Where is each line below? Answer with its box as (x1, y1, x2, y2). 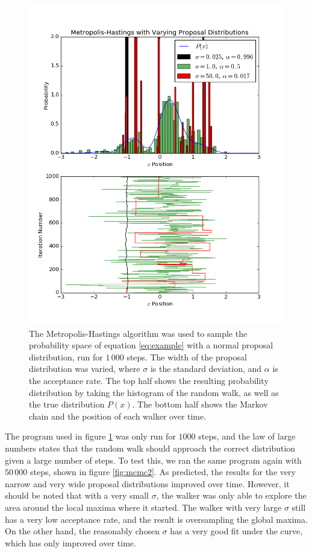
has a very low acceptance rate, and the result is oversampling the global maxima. (5, 513, 308, 525)
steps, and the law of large (198, 430, 296, 443)
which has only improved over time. (5, 536, 136, 549)
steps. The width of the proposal (126, 350, 247, 363)
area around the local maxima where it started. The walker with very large (5, 500, 282, 513)
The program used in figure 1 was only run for (5, 430, 176, 443)
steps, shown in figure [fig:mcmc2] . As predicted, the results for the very (30, 465, 296, 478)
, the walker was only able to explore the (156, 489, 307, 502)
